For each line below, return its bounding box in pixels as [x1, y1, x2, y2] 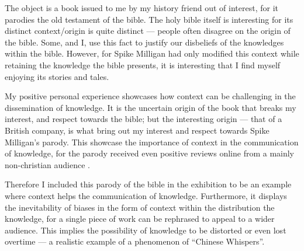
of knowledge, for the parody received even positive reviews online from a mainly [5, 147, 295, 159]
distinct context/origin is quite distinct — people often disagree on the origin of [5, 25, 291, 37]
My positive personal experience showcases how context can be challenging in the [5, 90, 296, 102]
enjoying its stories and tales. [5, 70, 109, 82]
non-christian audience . [5, 158, 90, 170]
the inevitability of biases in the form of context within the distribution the [5, 201, 275, 213]
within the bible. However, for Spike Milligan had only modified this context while [5, 47, 299, 60]
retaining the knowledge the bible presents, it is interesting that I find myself [5, 58, 281, 71]
